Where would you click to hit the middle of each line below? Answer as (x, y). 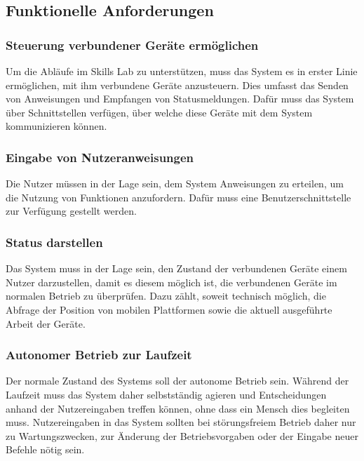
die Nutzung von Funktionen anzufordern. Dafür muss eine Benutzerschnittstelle (178, 197)
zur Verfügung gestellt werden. (71, 211)
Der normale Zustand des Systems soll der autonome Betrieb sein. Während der (177, 381)
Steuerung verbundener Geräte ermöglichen (132, 45)
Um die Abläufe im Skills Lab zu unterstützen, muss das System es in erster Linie (182, 71)
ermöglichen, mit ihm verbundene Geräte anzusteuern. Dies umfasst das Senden (177, 85)
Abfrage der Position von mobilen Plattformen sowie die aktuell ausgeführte (169, 309)
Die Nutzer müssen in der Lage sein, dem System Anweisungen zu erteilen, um (175, 183)
